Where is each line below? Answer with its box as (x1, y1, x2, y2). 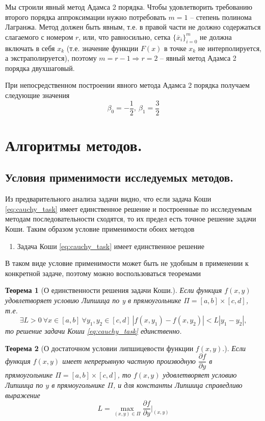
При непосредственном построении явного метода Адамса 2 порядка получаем (5, 80, 250, 90)
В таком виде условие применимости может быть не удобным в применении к (5, 258, 249, 268)
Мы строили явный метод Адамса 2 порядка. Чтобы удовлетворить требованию (5, 2, 252, 12)
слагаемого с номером (5, 31, 73, 42)
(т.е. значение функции (66, 42, 139, 53)
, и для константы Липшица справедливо (113, 379, 243, 390)
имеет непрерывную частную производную (62, 355, 196, 366)
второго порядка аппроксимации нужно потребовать (5, 11, 166, 22)
